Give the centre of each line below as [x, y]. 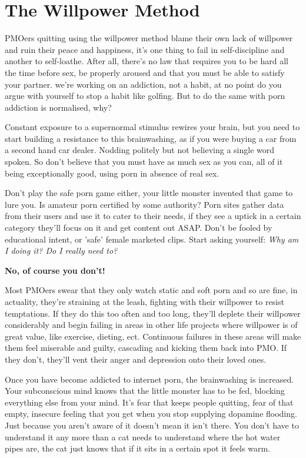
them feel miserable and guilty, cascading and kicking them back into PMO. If [146, 348]
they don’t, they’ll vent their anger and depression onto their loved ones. [136, 359]
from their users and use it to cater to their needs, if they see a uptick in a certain [153, 216]
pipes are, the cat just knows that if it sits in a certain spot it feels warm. [137, 448]
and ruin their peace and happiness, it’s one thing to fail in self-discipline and [145, 49]
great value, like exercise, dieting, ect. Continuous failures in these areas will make [153, 336]
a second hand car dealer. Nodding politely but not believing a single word [140, 150]
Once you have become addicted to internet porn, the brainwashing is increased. [149, 379]
